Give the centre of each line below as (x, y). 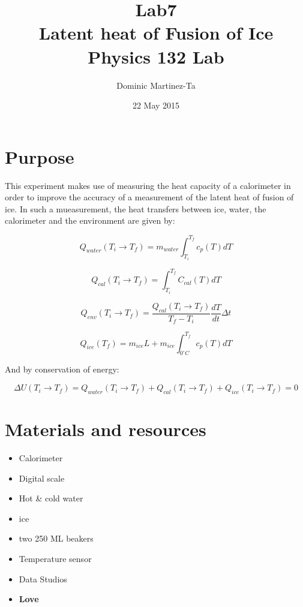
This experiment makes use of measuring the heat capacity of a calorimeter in (148, 185)
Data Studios (43, 579)
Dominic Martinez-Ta (156, 85)
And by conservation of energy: (62, 369)
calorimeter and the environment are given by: (90, 220)
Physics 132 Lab (156, 56)
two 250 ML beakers (56, 538)
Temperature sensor (55, 558)
